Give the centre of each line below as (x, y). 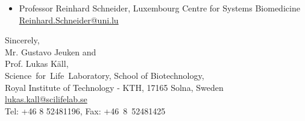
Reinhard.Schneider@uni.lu (69, 20)
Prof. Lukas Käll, (37, 64)
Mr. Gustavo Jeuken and (51, 51)
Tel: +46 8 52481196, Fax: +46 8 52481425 (85, 110)
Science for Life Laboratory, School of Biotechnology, (105, 75)
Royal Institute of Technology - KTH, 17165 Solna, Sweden (114, 87)
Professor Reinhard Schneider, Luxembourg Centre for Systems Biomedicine (159, 8)
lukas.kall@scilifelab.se (46, 99)
